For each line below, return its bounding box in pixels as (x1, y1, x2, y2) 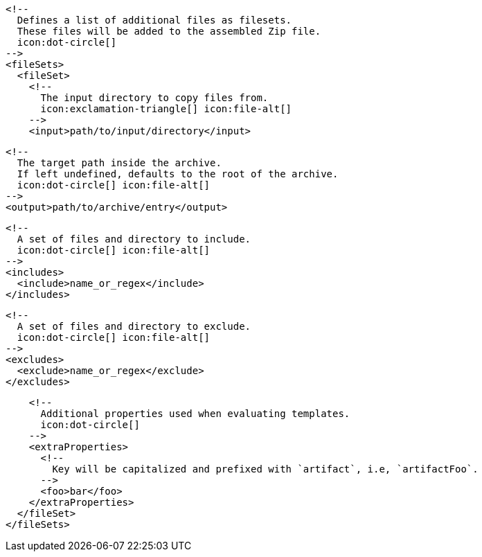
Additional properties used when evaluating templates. (40, 408, 350, 419)
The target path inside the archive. (17, 157, 222, 168)
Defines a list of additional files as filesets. (17, 15, 292, 26)
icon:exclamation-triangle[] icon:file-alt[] (40, 103, 292, 114)
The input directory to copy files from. (40, 92, 269, 103)
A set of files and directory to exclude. (17, 321, 251, 332)
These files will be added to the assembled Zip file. (17, 26, 321, 37)
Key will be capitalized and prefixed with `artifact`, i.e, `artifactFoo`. (52, 463, 479, 475)
